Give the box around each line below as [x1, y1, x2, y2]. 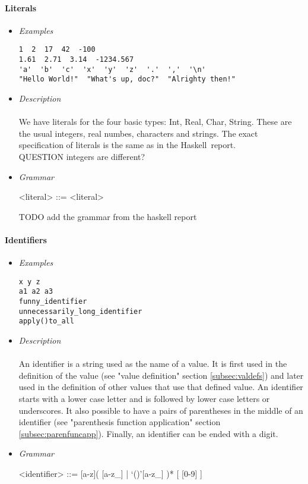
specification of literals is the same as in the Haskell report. [18, 139, 236, 151]
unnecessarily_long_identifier [18, 307, 142, 316]
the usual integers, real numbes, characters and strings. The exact [18, 127, 258, 139]
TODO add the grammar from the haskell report [18, 210, 197, 222]
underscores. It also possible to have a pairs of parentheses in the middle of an [18, 404, 303, 416]
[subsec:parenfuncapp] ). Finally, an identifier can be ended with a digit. [18, 427, 278, 439]
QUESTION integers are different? [18, 150, 145, 162]
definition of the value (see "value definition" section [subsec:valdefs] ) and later [18, 369, 304, 381]
